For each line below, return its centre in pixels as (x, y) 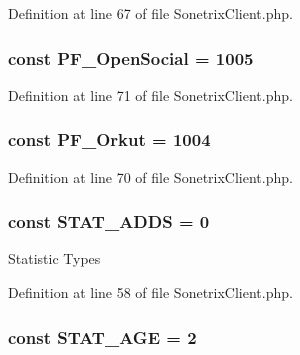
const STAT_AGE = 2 (102, 336)
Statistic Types (54, 258)
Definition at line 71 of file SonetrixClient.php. (150, 94)
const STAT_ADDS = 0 (109, 221)
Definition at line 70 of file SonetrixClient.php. (150, 176)
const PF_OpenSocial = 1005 (131, 57)
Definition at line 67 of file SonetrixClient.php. (150, 13)
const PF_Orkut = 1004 (109, 139)
